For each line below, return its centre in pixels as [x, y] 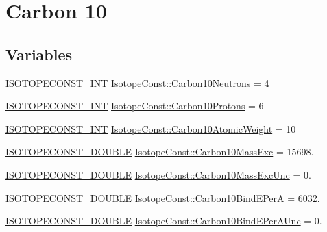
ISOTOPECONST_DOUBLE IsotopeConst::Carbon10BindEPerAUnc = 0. [164, 221]
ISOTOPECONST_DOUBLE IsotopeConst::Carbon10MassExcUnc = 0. [158, 174]
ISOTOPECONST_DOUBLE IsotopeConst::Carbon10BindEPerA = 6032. [163, 197]
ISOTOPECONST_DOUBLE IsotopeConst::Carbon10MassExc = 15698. [160, 152]
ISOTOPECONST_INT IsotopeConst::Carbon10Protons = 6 [135, 106]
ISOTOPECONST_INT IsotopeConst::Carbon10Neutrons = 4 [137, 82]
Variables [39, 54]
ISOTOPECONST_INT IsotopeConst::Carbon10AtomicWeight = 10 [151, 128]
